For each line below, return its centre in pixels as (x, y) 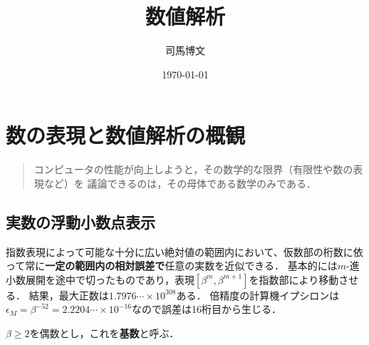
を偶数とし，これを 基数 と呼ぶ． (104, 333)
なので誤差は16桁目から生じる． (206, 309)
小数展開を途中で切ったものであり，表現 (100, 279)
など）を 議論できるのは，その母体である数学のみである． (180, 183)
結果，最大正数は (69, 295)
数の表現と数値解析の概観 (126, 135)
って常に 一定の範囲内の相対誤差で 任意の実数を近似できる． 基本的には (172, 266)
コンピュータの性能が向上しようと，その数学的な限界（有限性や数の (193, 169)
